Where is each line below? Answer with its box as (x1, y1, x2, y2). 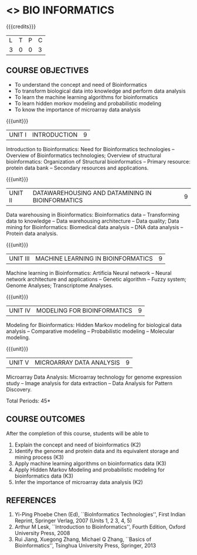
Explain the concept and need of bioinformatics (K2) (14, 441, 141, 448)
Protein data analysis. (6, 230, 58, 237)
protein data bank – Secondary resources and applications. (6, 164, 149, 171)
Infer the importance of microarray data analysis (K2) (14, 478, 144, 485)
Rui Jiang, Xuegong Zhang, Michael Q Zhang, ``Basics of (14, 536, 151, 543)
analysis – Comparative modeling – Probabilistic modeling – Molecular (6, 328, 175, 335)
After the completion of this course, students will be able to (6, 430, 150, 437)
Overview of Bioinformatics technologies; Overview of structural (6, 152, 161, 159)
